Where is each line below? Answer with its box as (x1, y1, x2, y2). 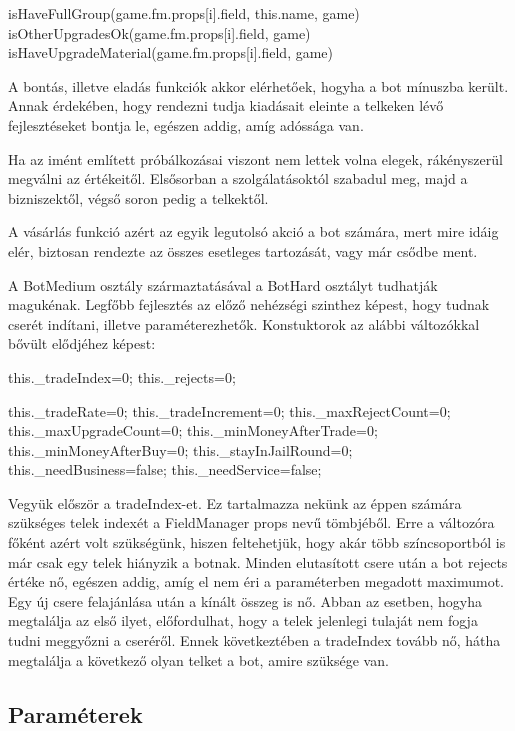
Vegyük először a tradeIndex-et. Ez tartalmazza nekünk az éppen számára (8, 492, 462, 513)
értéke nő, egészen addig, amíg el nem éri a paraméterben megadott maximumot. (8, 571, 505, 592)
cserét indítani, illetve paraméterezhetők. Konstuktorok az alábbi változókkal (8, 313, 480, 334)
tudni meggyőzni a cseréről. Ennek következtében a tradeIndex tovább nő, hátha (8, 630, 501, 651)
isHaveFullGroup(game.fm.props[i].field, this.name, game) (8, 3, 360, 23)
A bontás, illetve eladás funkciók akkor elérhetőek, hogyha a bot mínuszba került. (8, 75, 509, 96)
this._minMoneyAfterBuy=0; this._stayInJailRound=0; (8, 439, 353, 460)
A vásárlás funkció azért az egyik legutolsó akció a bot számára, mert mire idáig (8, 221, 499, 242)
